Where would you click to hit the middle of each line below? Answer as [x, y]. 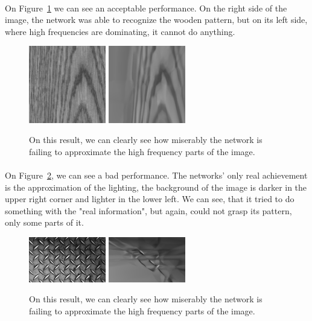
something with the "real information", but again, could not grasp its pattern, [148, 210]
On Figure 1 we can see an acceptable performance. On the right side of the [146, 8]
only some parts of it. [44, 222]
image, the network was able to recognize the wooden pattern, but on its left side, [156, 20]
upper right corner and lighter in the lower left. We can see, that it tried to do [150, 199]
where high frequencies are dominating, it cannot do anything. [120, 31]
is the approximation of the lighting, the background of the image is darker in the [156, 187]
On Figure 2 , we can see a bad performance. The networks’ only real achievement [156, 175]
